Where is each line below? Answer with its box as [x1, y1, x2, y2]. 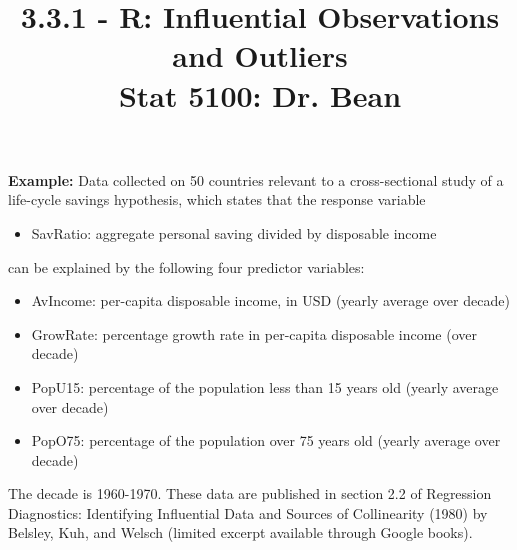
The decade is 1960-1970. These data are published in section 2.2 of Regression [8, 483, 492, 504]
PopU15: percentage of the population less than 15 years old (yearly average [31, 376, 499, 397]
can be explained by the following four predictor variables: [8, 256, 365, 277]
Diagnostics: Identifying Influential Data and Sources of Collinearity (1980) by [8, 502, 488, 523]
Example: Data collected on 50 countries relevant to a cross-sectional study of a [8, 169, 504, 190]
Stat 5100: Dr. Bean [118, 74, 402, 115]
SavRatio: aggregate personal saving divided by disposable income [31, 222, 437, 243]
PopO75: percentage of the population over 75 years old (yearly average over [31, 430, 501, 451]
